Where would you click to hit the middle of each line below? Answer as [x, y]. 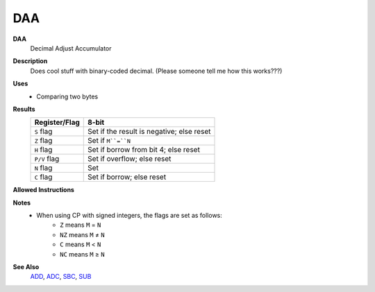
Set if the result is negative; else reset [149, 132]
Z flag [43, 141]
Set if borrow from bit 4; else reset [144, 150]
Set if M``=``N [109, 141]
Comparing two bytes [67, 96]
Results [24, 109]
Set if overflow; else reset [130, 159]
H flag [43, 150]
